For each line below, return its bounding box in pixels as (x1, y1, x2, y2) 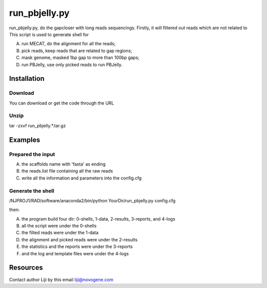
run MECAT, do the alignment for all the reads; (21, 41, 116, 47)
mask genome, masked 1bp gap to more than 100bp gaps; (21, 55, 139, 60)
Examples (9, 135, 41, 144)
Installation (9, 74, 44, 83)
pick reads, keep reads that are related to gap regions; (21, 48, 133, 54)
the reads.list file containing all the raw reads (21, 168, 113, 174)
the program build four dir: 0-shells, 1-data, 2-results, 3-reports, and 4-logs (21, 216, 176, 222)
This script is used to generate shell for (9, 31, 89, 37)
